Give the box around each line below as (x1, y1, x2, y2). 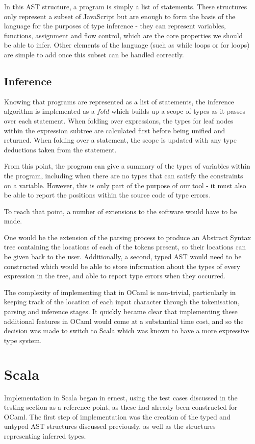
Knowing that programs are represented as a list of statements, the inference (4, 96, 234, 106)
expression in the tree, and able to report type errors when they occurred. (4, 271, 226, 281)
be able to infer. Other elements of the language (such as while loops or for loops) (4, 40, 250, 50)
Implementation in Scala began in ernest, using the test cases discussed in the (4, 392, 238, 402)
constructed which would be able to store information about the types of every (4, 261, 240, 271)
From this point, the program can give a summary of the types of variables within (4, 161, 250, 171)
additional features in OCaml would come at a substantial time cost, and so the (4, 316, 244, 326)
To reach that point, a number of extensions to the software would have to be (4, 206, 237, 216)
